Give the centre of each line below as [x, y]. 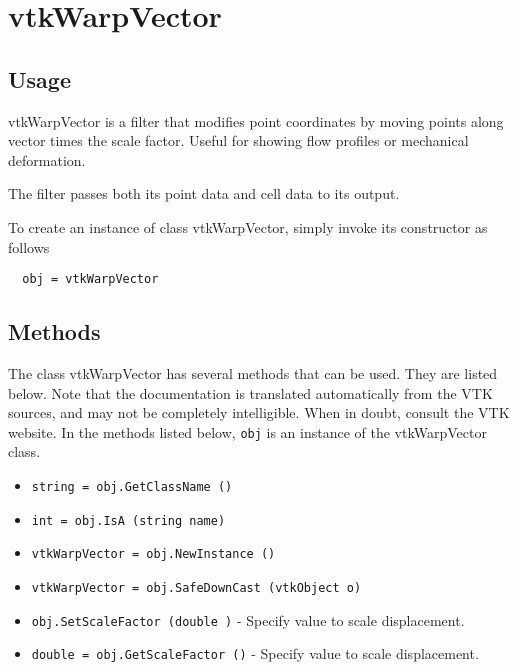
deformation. [47, 159]
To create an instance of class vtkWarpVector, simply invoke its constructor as [248, 226]
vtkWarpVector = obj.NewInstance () [153, 554]
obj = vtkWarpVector [90, 279]
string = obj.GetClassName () [132, 487]
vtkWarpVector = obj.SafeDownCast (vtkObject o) [196, 588]
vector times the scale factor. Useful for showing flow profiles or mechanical [238, 140]
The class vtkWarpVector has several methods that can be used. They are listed [253, 373]
